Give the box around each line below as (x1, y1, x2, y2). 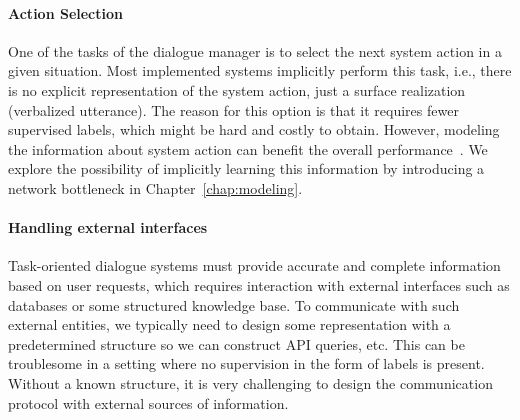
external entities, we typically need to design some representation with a (8, 314, 451, 335)
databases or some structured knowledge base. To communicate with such (8, 294, 460, 315)
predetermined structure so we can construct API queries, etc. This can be (8, 333, 465, 354)
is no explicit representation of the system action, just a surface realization (8, 79, 466, 100)
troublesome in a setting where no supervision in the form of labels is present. (8, 353, 485, 374)
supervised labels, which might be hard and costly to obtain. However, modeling (8, 119, 500, 140)
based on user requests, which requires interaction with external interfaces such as (8, 274, 510, 295)
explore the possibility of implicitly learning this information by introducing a (8, 158, 485, 179)
